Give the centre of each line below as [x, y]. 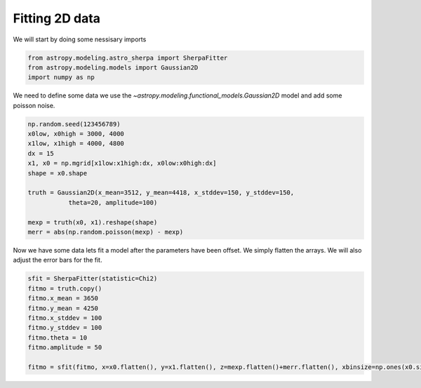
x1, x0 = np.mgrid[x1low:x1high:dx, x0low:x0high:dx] [122, 163]
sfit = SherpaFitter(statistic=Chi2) [93, 279]
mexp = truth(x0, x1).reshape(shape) [93, 222]
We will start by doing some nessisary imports [80, 39]
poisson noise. [34, 105]
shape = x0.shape [58, 173]
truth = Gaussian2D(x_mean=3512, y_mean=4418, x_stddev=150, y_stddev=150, [161, 193]
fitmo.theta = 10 [58, 337]
